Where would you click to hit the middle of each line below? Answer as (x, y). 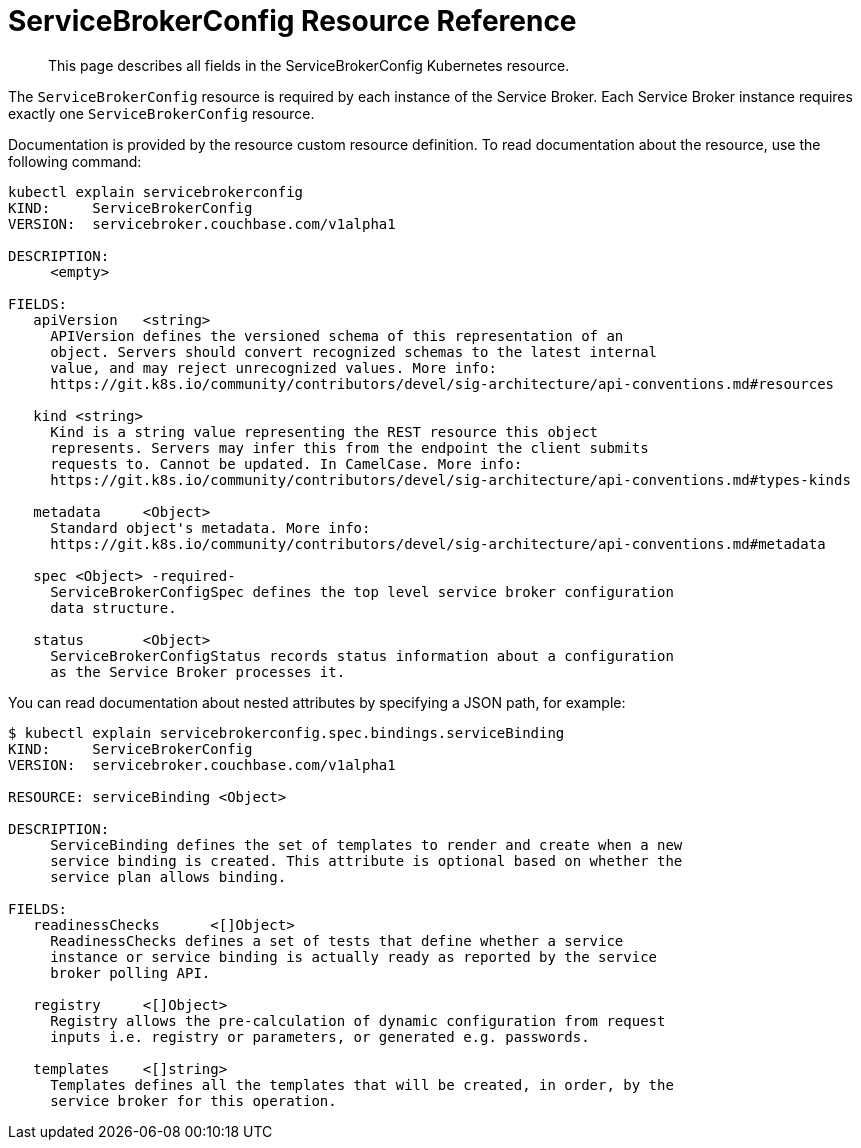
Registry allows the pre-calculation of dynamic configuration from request (358, 1020)
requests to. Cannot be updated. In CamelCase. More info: (286, 463)
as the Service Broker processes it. (198, 671)
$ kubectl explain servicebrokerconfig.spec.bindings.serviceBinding (286, 732)
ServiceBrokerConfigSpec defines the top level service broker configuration (362, 591)
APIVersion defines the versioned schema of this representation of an (337, 335)
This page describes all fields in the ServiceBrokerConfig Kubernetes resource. (309, 65)
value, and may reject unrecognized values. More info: (273, 367)
